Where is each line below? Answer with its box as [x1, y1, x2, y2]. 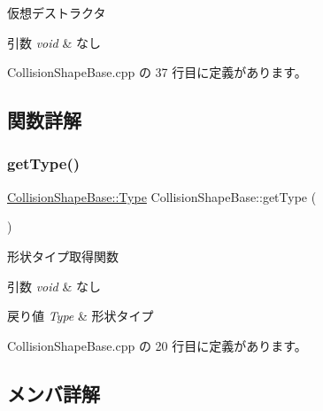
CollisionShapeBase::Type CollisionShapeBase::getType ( [7, 187, 317, 205]
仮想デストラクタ [7, 4, 106, 21]
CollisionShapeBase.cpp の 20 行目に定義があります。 [7, 336, 307, 354]
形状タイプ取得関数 [7, 246, 119, 265]
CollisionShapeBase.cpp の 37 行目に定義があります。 [7, 63, 307, 81]
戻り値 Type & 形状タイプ [7, 306, 154, 325]
